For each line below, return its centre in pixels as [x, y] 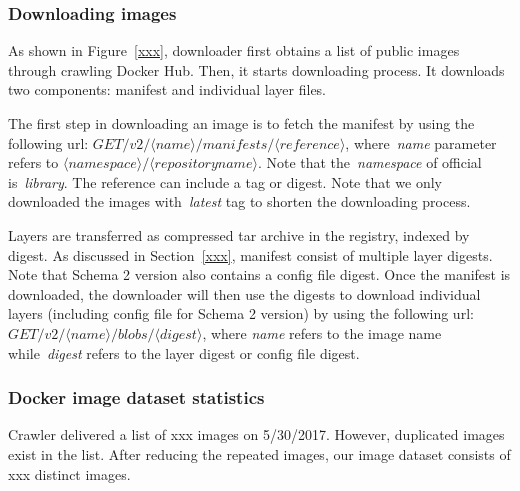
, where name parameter [421, 142]
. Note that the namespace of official [369, 162]
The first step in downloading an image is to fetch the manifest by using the [241, 123]
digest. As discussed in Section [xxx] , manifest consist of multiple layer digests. [250, 254]
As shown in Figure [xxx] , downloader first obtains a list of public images [234, 50]
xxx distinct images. [69, 473]
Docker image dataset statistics [136, 397]
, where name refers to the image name [322, 332]
